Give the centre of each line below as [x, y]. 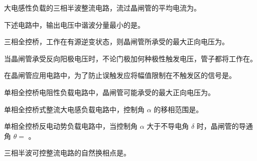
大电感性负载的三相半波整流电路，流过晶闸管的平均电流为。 [102, 8]
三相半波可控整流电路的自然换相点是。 [67, 153]
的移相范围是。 [178, 109]
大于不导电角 [168, 126]
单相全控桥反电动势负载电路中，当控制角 [71, 126]
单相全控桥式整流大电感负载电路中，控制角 [74, 109]
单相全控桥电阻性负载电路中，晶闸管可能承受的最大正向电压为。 [109, 92]
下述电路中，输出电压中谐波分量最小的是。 [74, 24]
